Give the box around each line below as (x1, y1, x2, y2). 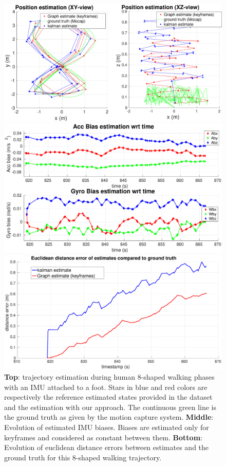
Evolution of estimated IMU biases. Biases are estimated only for (4, 421, 209, 432)
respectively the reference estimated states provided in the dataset (4, 392, 213, 402)
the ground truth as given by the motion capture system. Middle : (4, 412, 214, 422)
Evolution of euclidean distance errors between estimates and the (4, 442, 209, 453)
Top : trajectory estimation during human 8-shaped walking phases (4, 371, 215, 382)
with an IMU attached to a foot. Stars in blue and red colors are (4, 381, 208, 392)
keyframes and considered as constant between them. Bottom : (4, 432, 202, 442)
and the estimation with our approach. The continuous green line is (4, 401, 216, 412)
